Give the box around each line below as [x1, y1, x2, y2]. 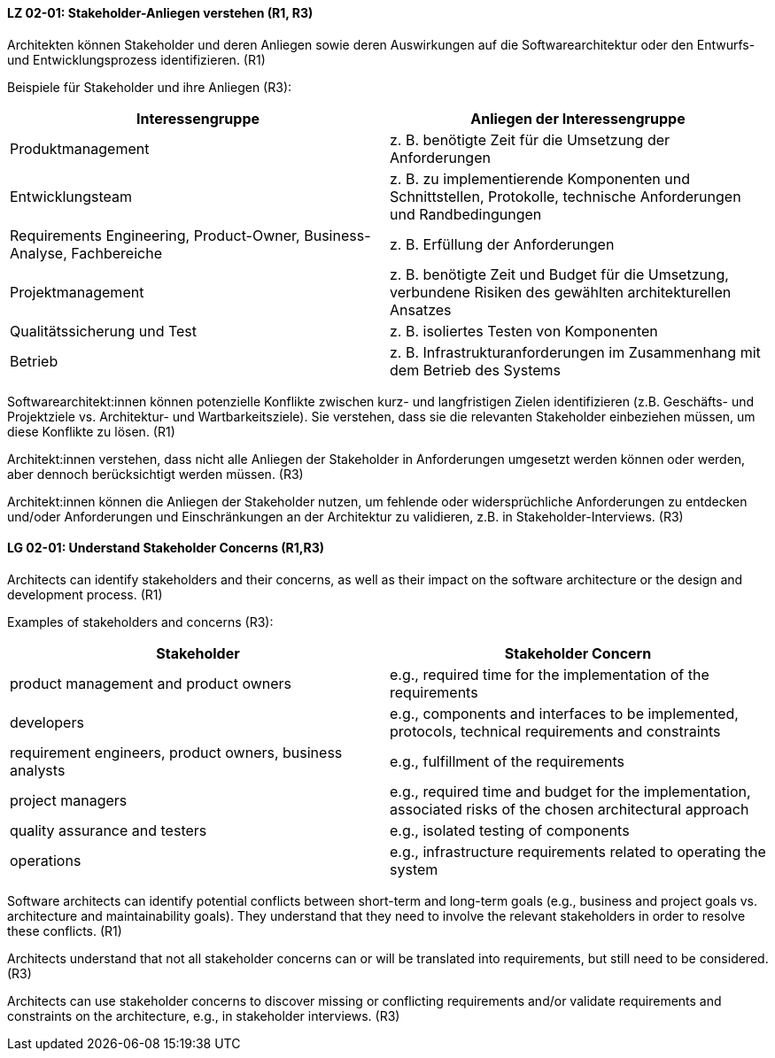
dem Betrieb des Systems [390, 360, 561, 379]
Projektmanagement [10, 282, 144, 301]
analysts [10, 761, 66, 779]
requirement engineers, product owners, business [10, 743, 343, 761]
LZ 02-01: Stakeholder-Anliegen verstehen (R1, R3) [7, 5, 314, 20]
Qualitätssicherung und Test [10, 321, 198, 340]
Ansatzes [390, 300, 452, 319]
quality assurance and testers [10, 821, 207, 839]
